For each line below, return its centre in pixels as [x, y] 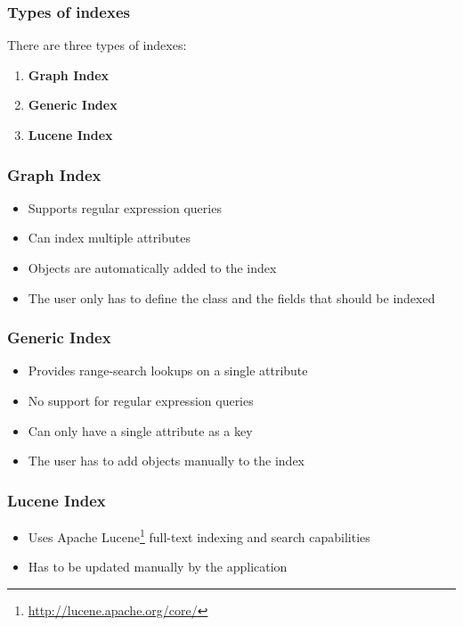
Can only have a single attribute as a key [140, 430]
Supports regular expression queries [125, 207]
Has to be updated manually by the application [158, 567]
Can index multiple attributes [109, 238]
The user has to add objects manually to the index [167, 461]
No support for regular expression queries [141, 400]
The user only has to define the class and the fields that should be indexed [231, 297]
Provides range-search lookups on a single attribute [168, 371]
